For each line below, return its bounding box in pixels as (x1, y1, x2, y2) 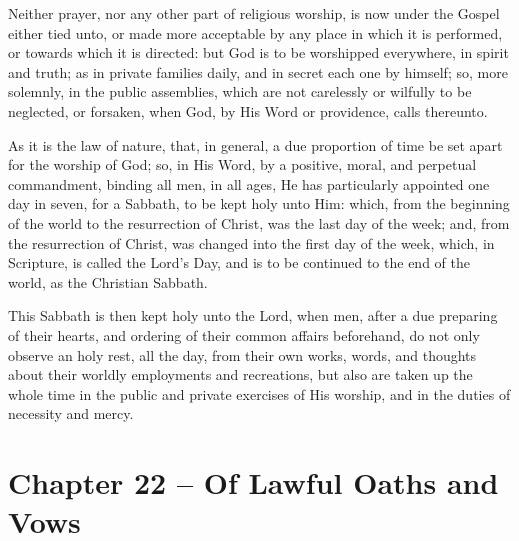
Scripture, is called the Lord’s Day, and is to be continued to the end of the (8, 252, 470, 273)
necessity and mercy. (8, 403, 134, 424)
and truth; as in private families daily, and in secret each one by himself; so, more (8, 61, 508, 82)
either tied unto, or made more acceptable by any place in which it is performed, (8, 22, 503, 43)
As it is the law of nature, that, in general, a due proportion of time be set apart (8, 134, 503, 155)
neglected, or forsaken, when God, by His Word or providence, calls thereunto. (8, 100, 488, 121)
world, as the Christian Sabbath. (8, 271, 208, 292)
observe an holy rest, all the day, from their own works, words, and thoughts (8, 344, 477, 365)
